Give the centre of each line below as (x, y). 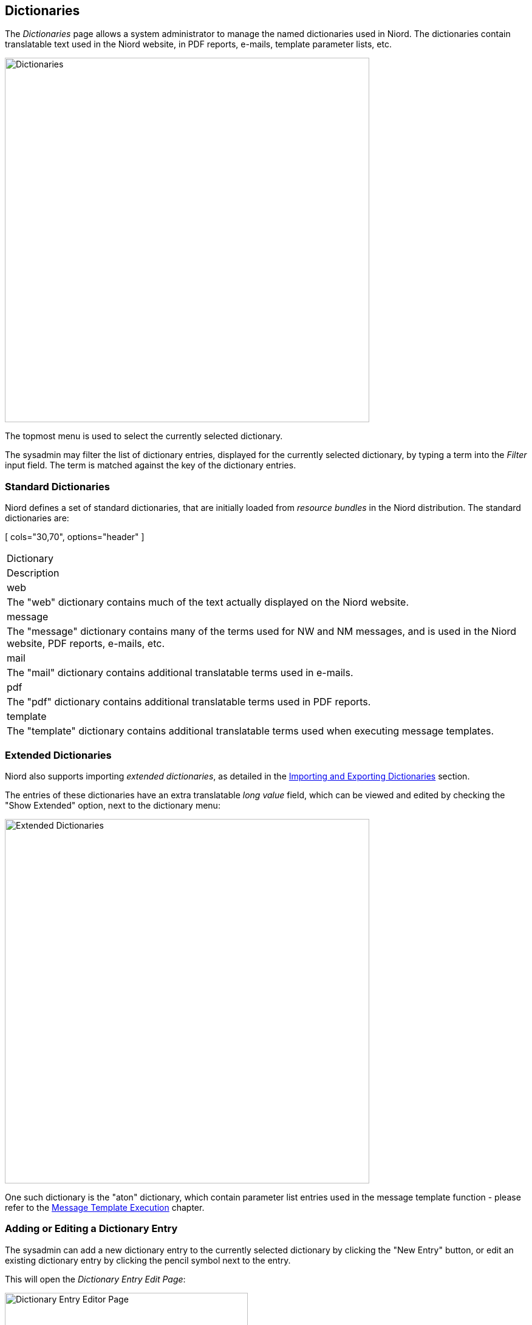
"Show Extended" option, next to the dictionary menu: (113, 805)
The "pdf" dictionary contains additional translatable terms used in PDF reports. (189, 702)
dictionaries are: (37, 518)
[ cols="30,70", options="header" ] (75, 537)
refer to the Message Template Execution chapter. (105, 1207)
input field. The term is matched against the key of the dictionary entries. (151, 465)
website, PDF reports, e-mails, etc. (86, 644)
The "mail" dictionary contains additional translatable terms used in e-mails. (180, 673)
